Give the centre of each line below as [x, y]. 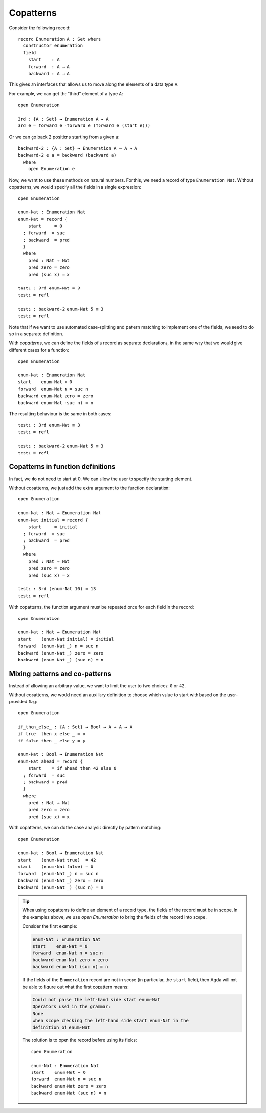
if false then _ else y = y [52, 741]
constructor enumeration [53, 46]
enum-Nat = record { [43, 219]
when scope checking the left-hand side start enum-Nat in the [111, 1021]
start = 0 [45, 226]
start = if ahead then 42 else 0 [72, 768]
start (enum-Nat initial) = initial [66, 639]
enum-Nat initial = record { [53, 520]
